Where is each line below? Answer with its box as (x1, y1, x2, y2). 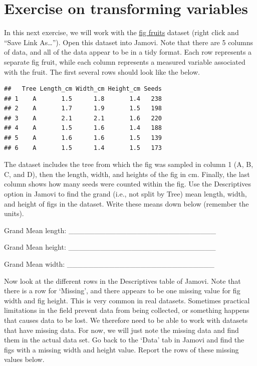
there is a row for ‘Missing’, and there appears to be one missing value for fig (4, 285, 240, 296)
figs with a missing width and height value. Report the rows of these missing (4, 344, 239, 354)
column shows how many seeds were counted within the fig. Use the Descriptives (4, 178, 251, 189)
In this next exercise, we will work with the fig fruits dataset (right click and (4, 27, 239, 38)
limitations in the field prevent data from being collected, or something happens (4, 305, 249, 315)
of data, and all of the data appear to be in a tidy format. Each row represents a (4, 47, 252, 57)
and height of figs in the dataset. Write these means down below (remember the (4, 198, 249, 209)
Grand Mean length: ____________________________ (4, 225, 216, 235)
